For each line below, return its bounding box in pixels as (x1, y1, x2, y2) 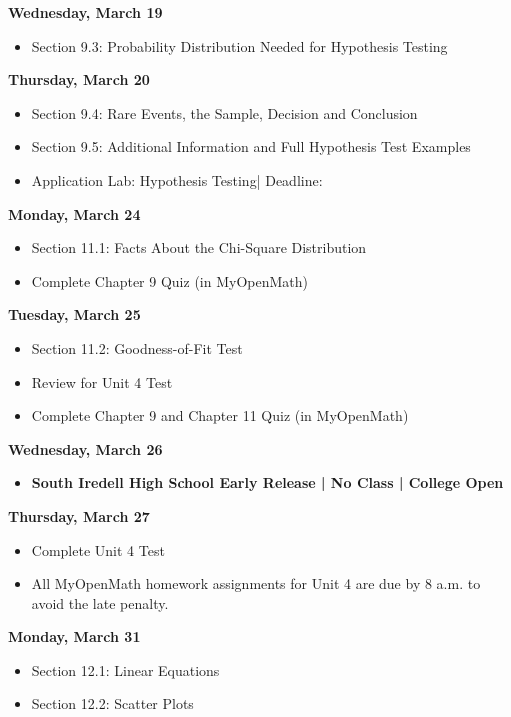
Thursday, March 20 (8, 69, 150, 90)
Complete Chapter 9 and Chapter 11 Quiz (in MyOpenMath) (31, 405, 409, 426)
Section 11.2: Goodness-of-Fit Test (31, 337, 243, 358)
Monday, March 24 (8, 203, 141, 224)
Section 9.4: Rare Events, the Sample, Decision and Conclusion (31, 102, 418, 123)
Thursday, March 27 (8, 505, 150, 526)
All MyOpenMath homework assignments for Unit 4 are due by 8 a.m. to (31, 573, 481, 594)
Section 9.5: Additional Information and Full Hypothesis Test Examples (31, 136, 471, 157)
